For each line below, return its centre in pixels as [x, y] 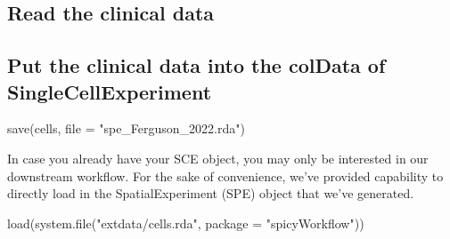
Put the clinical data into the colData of [196, 65]
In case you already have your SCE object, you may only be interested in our [218, 158]
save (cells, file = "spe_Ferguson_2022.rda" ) [126, 128]
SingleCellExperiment [110, 91]
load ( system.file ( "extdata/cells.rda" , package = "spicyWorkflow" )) [186, 223]
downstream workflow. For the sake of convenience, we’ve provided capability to [225, 175]
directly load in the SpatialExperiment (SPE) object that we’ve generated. [211, 193]
